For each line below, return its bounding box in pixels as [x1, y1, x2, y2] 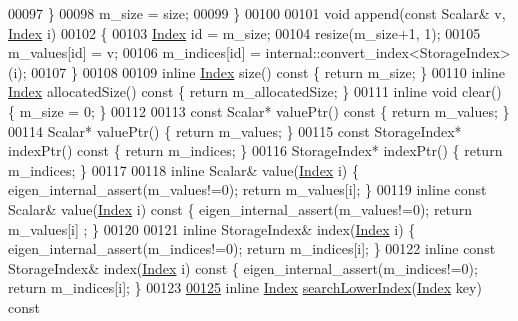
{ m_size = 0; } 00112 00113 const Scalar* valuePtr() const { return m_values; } [8, 100, 510, 121]
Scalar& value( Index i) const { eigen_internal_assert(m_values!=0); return [8, 198, 473, 219]
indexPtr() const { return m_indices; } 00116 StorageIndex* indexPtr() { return [8, 140, 503, 161]
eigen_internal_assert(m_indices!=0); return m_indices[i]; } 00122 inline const [8, 238, 496, 259]
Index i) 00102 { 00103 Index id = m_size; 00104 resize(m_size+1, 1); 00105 [8, 22, 481, 43]
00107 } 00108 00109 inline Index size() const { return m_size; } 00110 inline [31, 61, 505, 82]
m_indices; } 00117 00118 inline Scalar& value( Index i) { [8, 159, 359, 180]
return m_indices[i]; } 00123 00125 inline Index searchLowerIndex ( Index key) [8, 277, 482, 298]
